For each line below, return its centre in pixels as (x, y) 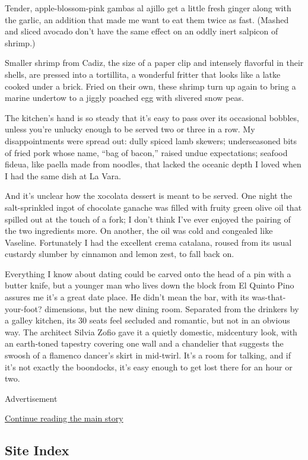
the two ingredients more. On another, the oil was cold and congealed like (139, 231)
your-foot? (23, 308)
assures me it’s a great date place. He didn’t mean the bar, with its (127, 297)
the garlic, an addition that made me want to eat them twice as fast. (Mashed (147, 19)
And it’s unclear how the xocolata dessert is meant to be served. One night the (148, 196)
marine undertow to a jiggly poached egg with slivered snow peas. (124, 98)
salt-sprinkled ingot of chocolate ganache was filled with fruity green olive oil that (153, 207)
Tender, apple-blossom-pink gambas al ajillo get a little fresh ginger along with (148, 8)
